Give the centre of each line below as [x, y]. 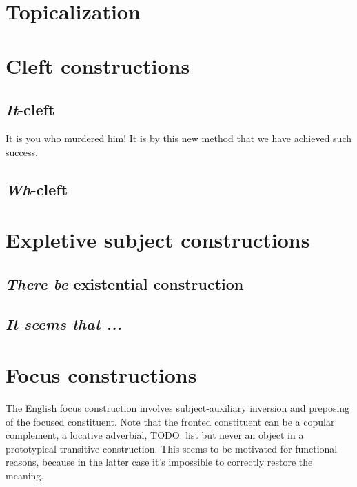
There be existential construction [125, 283]
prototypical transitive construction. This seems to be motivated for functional [172, 448]
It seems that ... [64, 324]
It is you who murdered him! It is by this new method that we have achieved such [178, 138]
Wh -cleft [37, 189]
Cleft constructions [98, 65]
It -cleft [30, 109]
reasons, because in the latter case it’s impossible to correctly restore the [159, 462]
